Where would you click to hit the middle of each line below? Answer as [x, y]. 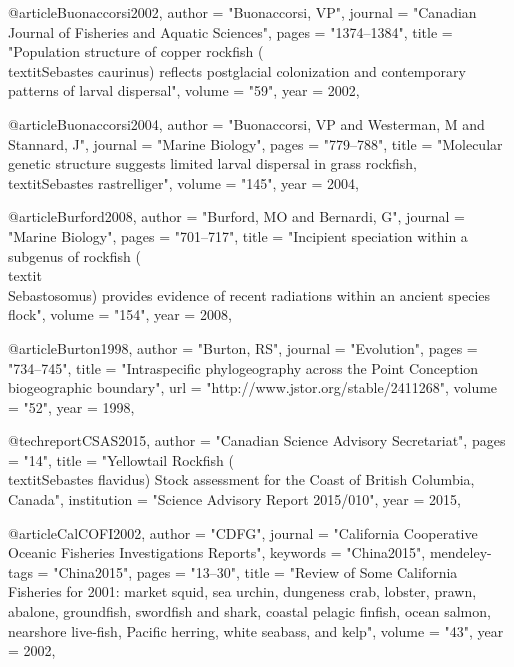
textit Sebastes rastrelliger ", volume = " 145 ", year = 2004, [183, 182]
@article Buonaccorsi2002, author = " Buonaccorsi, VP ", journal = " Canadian [242, 12]
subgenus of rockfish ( [74, 255]
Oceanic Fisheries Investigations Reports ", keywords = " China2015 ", [217, 552]
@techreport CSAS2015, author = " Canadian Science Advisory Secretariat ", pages [257, 440]
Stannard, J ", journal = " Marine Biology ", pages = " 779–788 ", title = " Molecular [255, 143]
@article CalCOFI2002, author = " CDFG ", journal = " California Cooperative [243, 532]
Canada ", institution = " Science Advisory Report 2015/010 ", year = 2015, [234, 499]
